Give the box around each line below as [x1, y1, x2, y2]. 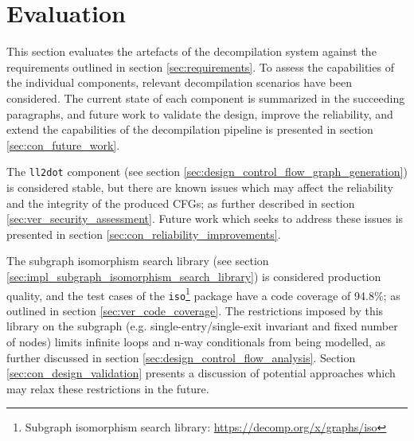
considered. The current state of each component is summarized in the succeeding [6, 89, 405, 106]
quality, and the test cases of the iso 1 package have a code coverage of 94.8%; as [6, 284, 400, 303]
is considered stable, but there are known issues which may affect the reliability [6, 178, 393, 195]
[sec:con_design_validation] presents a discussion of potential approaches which [6, 365, 396, 381]
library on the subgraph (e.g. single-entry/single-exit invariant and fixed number [6, 318, 398, 334]
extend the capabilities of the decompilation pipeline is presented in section [6, 121, 373, 138]
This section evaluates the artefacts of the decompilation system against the [6, 43, 377, 60]
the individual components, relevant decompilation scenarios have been [6, 74, 352, 91]
